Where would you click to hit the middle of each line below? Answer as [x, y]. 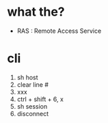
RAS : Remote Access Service [59, 31]
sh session [32, 106]
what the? [36, 12]
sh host [28, 77]
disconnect [33, 113]
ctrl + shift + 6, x [40, 99]
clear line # [33, 84]
